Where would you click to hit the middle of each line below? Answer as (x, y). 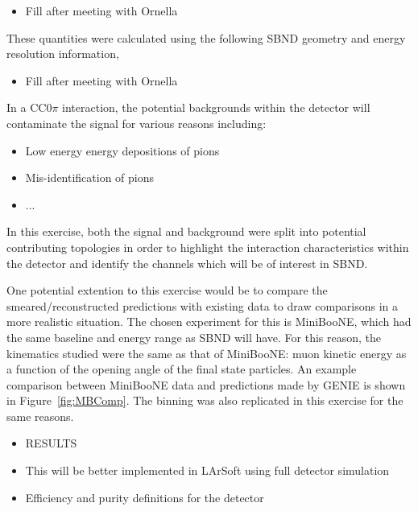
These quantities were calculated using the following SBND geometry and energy (206, 37)
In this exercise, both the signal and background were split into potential (186, 231)
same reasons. (40, 416)
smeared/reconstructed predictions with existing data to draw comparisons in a (203, 305)
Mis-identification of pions (90, 177)
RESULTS (51, 443)
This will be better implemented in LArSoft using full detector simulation (207, 470)
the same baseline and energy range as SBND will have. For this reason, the (194, 337)
